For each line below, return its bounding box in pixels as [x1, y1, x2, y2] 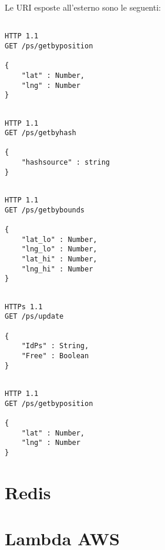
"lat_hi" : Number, [21, 255, 97, 264]
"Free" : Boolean [21, 351, 89, 360]
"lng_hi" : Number [21, 264, 93, 273]
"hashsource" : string [21, 158, 110, 167]
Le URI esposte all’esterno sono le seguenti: [5, 1, 161, 13]
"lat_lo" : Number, [21, 235, 97, 244]
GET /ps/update [5, 312, 64, 321]
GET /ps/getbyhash [5, 129, 76, 137]
